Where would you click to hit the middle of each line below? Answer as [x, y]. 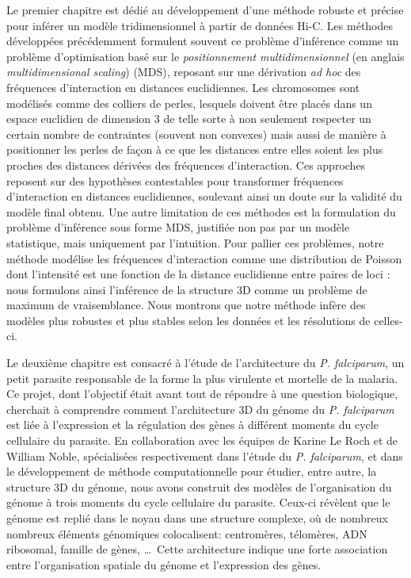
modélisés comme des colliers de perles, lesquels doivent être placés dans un [189, 103]
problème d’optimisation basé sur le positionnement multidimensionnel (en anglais [205, 56]
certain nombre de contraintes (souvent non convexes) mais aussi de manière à [196, 134]
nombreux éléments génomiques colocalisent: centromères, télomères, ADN [187, 533]
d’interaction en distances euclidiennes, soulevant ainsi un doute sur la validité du [204, 196]
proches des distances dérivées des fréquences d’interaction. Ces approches [186, 165]
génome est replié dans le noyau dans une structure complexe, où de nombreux [197, 518]
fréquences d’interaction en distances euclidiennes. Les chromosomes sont [183, 87]
